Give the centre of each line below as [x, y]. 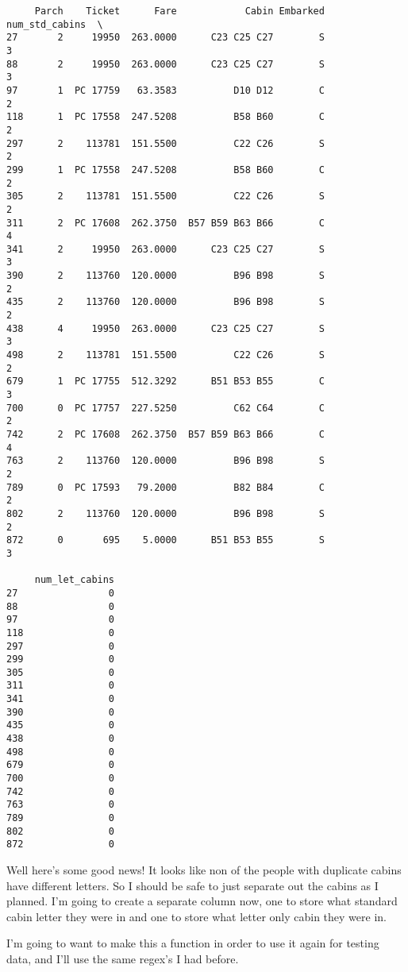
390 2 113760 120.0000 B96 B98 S [166, 276]
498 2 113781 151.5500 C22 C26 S [166, 355]
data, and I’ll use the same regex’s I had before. [123, 958]
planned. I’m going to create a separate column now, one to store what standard [202, 901]
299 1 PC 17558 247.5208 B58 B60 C [166, 170]
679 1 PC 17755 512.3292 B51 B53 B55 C [166, 382]
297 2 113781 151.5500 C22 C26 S [166, 143]
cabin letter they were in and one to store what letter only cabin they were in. [196, 916]
